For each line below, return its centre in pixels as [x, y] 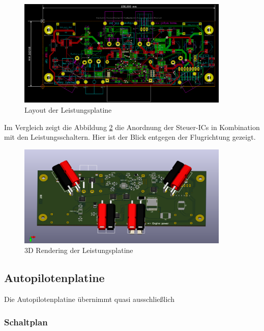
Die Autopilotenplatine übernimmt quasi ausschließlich [89, 299]
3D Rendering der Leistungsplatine [79, 250]
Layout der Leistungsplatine [68, 109]
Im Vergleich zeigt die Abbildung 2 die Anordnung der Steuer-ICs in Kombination [132, 127]
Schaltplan [26, 322]
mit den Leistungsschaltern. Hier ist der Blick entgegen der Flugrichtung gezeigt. [130, 137]
